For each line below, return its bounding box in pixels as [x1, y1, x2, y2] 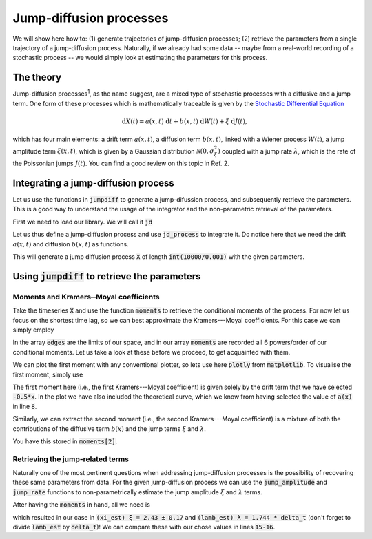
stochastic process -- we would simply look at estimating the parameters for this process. [12, 54, 268, 62]
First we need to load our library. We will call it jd [12, 218, 153, 226]
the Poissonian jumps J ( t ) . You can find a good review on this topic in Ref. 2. [12, 159, 230, 168]
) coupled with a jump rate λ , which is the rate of [218, 147, 356, 155]
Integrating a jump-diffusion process [12, 178, 175, 189]
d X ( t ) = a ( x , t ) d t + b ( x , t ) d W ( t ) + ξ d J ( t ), [121, 117, 247, 125]
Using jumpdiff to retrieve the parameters [12, 271, 201, 282]
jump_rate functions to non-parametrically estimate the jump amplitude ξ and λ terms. [12, 487, 262, 496]
